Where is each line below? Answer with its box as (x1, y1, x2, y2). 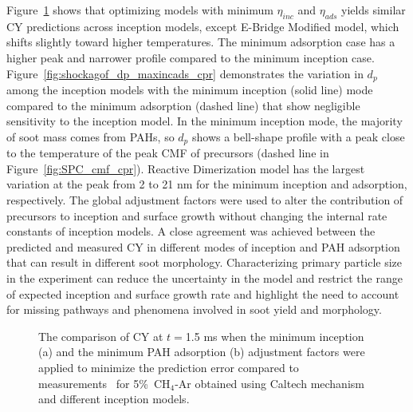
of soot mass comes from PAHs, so (6, 128, 175, 145)
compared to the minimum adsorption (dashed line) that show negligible (6, 97, 360, 113)
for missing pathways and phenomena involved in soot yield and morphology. (6, 301, 382, 318)
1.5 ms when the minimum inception (185, 327, 364, 344)
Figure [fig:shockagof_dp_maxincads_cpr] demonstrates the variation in (6, 65, 364, 81)
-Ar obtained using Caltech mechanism (175, 374, 364, 391)
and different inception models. (38, 390, 190, 407)
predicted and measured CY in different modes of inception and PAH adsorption (6, 238, 400, 255)
